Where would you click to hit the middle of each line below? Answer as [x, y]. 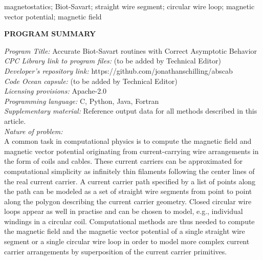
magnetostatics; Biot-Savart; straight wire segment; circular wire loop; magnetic [129, 6]
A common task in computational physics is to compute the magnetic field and [128, 141]
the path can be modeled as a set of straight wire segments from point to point [128, 191]
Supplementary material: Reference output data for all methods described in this [131, 111]
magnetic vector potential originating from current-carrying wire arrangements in [131, 151]
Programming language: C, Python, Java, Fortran [82, 101]
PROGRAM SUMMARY [50, 34]
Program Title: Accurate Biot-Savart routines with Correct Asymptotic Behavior [131, 50]
